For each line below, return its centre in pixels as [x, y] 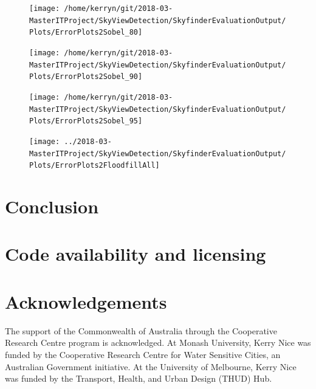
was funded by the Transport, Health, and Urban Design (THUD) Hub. [139, 378]
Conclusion [52, 206]
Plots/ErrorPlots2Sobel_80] [86, 33]
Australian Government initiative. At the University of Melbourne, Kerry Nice [151, 366]
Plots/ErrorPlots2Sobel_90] [86, 77]
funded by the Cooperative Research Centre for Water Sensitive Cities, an [143, 354]
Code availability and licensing [136, 254]
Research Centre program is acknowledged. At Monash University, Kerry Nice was [158, 343]
